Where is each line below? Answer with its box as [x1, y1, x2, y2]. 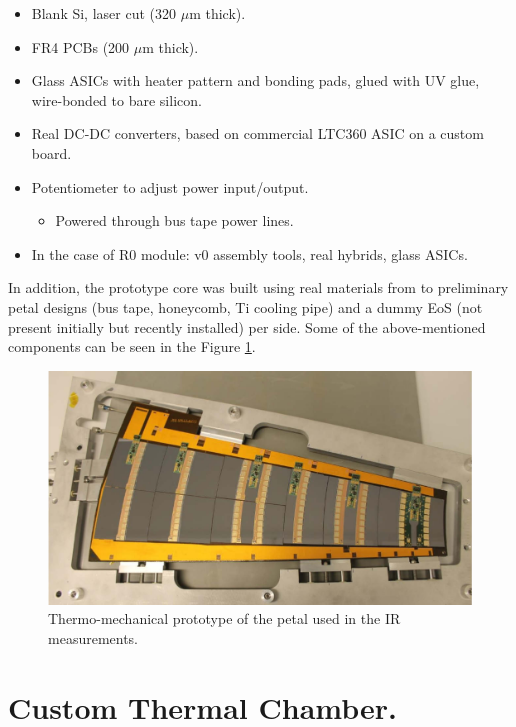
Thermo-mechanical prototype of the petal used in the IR [48, 608, 401, 629]
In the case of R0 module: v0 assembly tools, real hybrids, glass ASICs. [31, 243, 468, 264]
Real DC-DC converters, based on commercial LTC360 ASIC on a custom [31, 123, 484, 144]
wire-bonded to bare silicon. [31, 89, 202, 110]
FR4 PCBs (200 [31, 36, 130, 57]
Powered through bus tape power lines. [55, 210, 294, 231]
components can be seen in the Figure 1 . [8, 336, 256, 357]
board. [31, 142, 72, 163]
